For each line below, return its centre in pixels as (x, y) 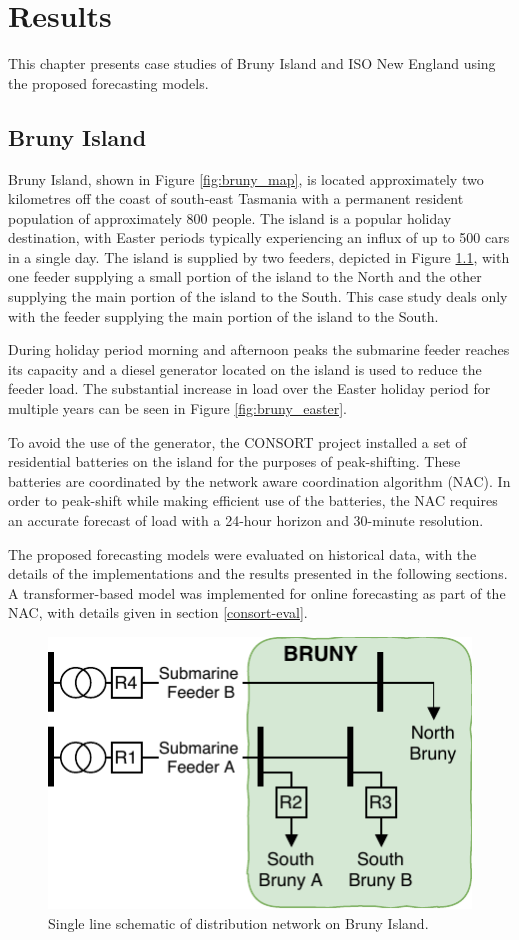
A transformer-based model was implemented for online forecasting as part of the (257, 592)
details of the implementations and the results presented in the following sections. (258, 573)
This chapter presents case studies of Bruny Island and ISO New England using (252, 63)
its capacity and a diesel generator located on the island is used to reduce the (245, 368)
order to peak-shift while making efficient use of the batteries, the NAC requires (253, 500)
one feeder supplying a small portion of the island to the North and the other (245, 276)
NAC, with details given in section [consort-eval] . (158, 612)
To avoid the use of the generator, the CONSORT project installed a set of (237, 441)
